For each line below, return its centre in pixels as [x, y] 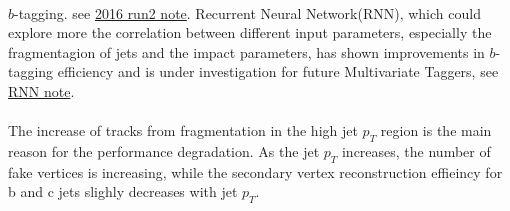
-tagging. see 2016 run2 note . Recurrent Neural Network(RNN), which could [247, 12]
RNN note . [41, 90]
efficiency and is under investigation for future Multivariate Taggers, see [278, 71]
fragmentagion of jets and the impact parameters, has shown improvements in [246, 51]
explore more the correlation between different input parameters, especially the [250, 32]
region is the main [436, 130]
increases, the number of [416, 150]
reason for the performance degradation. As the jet [164, 150]
